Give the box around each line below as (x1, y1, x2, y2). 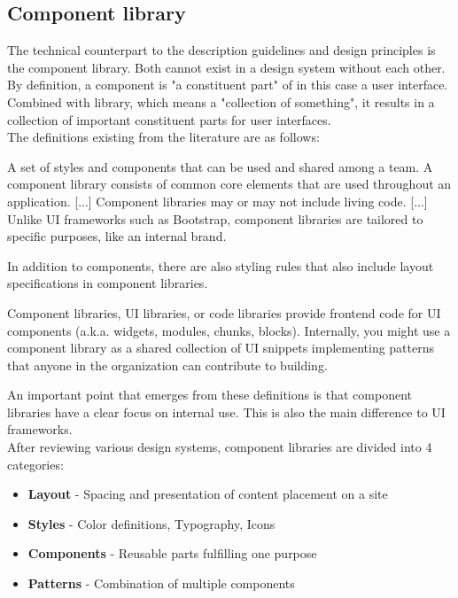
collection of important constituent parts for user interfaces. (7, 110, 331, 128)
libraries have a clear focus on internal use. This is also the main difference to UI (7, 402, 446, 421)
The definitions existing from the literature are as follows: (7, 128, 320, 146)
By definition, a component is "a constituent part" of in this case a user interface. (7, 75, 448, 94)
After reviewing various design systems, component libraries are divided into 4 (7, 438, 432, 456)
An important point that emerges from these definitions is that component (7, 385, 412, 404)
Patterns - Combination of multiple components (27, 574, 295, 593)
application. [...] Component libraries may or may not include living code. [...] (7, 191, 428, 210)
